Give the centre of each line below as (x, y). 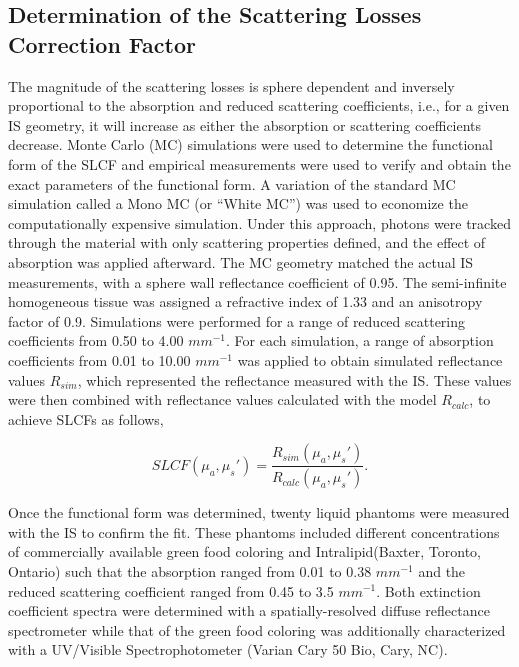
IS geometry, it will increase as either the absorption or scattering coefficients (245, 124)
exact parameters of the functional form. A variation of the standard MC (232, 183)
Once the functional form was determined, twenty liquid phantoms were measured (259, 512)
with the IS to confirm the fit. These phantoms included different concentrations (254, 531)
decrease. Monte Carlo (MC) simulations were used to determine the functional (250, 144)
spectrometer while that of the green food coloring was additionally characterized (257, 629)
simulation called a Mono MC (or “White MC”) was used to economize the (238, 203)
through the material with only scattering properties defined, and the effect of (247, 242)
